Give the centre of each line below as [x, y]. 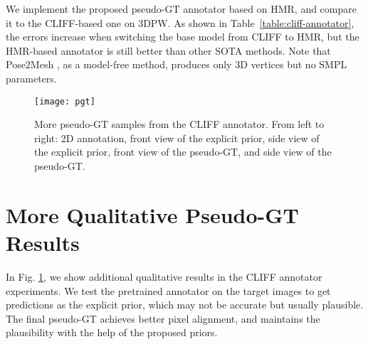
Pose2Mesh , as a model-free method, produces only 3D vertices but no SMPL [177, 64]
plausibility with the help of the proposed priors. [112, 332]
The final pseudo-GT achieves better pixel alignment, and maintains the [163, 318]
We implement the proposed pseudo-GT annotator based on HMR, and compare [181, 9]
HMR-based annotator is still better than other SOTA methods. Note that [168, 50]
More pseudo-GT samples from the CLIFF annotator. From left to [179, 124]
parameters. [31, 78]
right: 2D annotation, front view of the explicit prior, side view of [177, 138]
